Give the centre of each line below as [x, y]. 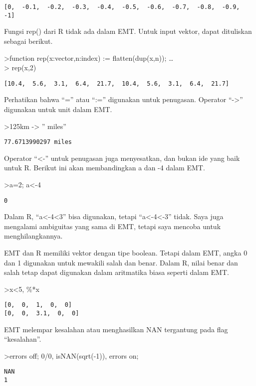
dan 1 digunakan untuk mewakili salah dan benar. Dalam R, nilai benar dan [121, 262]
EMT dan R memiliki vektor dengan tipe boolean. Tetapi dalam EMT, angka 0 [126, 253]
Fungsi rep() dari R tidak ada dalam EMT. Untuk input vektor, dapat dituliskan [128, 31]
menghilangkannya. [33, 236]
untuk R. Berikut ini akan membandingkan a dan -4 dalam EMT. [105, 168]
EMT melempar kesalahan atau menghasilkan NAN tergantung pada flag [116, 329]
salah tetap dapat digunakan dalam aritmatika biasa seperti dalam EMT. [117, 272]
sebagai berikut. [28, 41]
